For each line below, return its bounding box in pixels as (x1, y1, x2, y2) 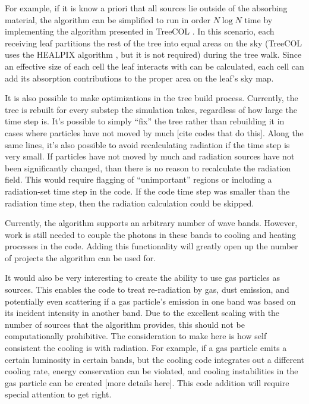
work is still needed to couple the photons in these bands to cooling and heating (5, 228, 297, 240)
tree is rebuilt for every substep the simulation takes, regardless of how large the (5, 103, 297, 115)
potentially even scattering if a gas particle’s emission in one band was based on (5, 295, 296, 307)
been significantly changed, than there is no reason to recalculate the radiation (5, 161, 291, 174)
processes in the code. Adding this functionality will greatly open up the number (5, 240, 298, 252)
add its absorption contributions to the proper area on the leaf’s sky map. (5, 71, 274, 84)
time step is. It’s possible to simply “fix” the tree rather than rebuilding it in (5, 115, 285, 127)
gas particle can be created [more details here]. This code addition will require (5, 376, 289, 389)
